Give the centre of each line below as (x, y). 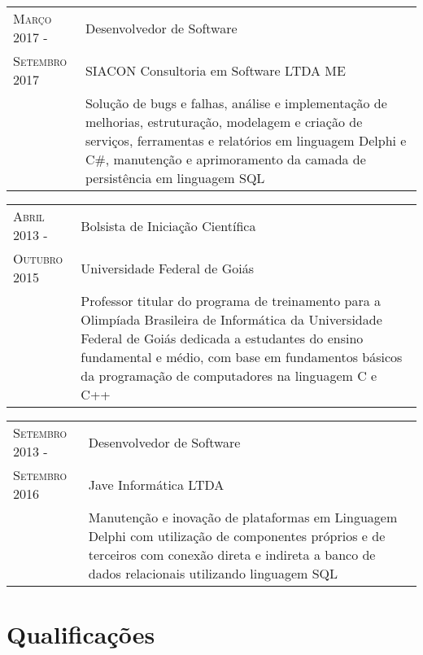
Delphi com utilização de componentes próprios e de (237, 536)
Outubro (38, 258)
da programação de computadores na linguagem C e (229, 376)
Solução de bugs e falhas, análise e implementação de (236, 103)
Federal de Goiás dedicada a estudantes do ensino (222, 338)
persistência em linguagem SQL (175, 178)
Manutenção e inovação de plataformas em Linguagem (243, 517)
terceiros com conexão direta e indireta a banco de (232, 555)
